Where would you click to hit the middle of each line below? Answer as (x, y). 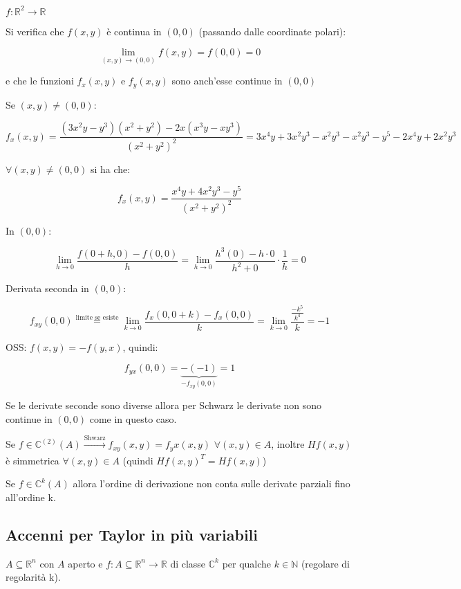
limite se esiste (97, 317)
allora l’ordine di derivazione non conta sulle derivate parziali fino (211, 483)
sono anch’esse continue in (227, 81)
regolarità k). (33, 577)
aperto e (85, 563)
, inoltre (288, 444)
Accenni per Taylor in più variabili (132, 534)
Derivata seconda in (47, 288)
